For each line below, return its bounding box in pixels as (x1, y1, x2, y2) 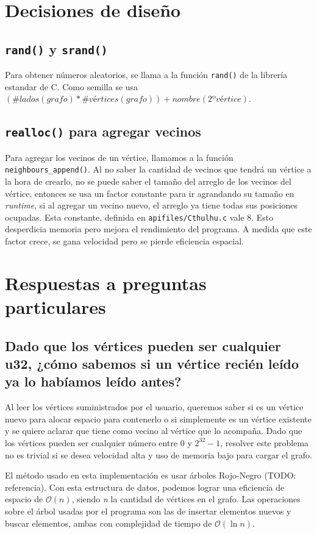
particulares (5, 294, 106, 319)
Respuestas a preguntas (5, 270, 207, 295)
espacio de (5, 493, 43, 505)
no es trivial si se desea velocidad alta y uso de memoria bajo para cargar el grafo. (5, 448, 312, 461)
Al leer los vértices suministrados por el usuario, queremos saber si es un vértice (5, 400, 304, 413)
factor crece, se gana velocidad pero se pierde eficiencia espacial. (5, 235, 244, 247)
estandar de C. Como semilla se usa (5, 80, 138, 93)
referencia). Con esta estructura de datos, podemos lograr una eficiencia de (5, 480, 285, 493)
